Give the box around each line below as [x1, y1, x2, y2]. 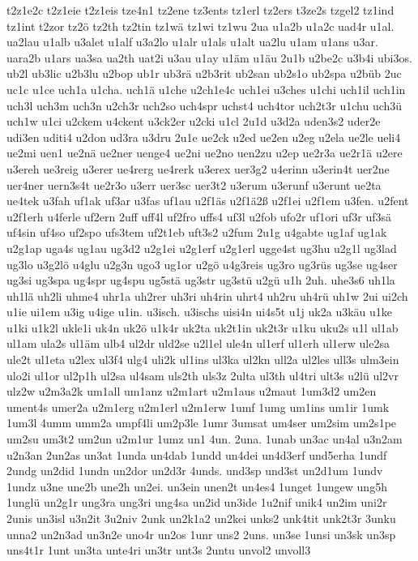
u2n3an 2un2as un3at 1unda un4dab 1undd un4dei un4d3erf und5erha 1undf [6, 446, 387, 463]
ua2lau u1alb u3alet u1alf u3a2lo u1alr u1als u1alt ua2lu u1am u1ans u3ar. [6, 33, 378, 50]
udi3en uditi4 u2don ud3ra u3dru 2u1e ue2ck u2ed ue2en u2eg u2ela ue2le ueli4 [6, 128, 401, 145]
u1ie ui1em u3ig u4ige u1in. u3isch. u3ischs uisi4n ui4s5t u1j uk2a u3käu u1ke [6, 303, 393, 320]
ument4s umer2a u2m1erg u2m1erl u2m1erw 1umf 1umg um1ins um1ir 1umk [6, 398, 390, 415]
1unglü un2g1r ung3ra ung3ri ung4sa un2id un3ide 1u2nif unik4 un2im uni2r [6, 494, 387, 511]
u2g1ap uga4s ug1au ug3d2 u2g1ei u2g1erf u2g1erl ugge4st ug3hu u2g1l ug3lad [6, 239, 397, 256]
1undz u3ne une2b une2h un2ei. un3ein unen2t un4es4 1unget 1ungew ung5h [6, 477, 387, 495]
